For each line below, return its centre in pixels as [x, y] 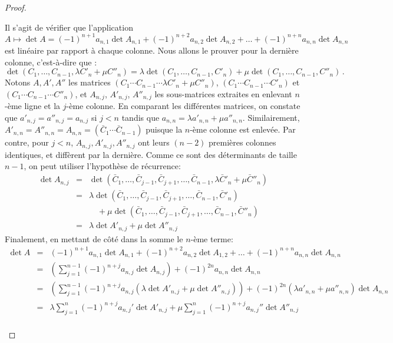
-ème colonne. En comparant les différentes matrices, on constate [183, 106]
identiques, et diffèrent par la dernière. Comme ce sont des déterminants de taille [151, 154]
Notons [18, 82]
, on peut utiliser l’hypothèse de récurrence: [102, 166]
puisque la [164, 129]
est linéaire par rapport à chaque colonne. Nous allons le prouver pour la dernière [152, 50]
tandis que [141, 117]
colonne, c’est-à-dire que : [51, 62]
